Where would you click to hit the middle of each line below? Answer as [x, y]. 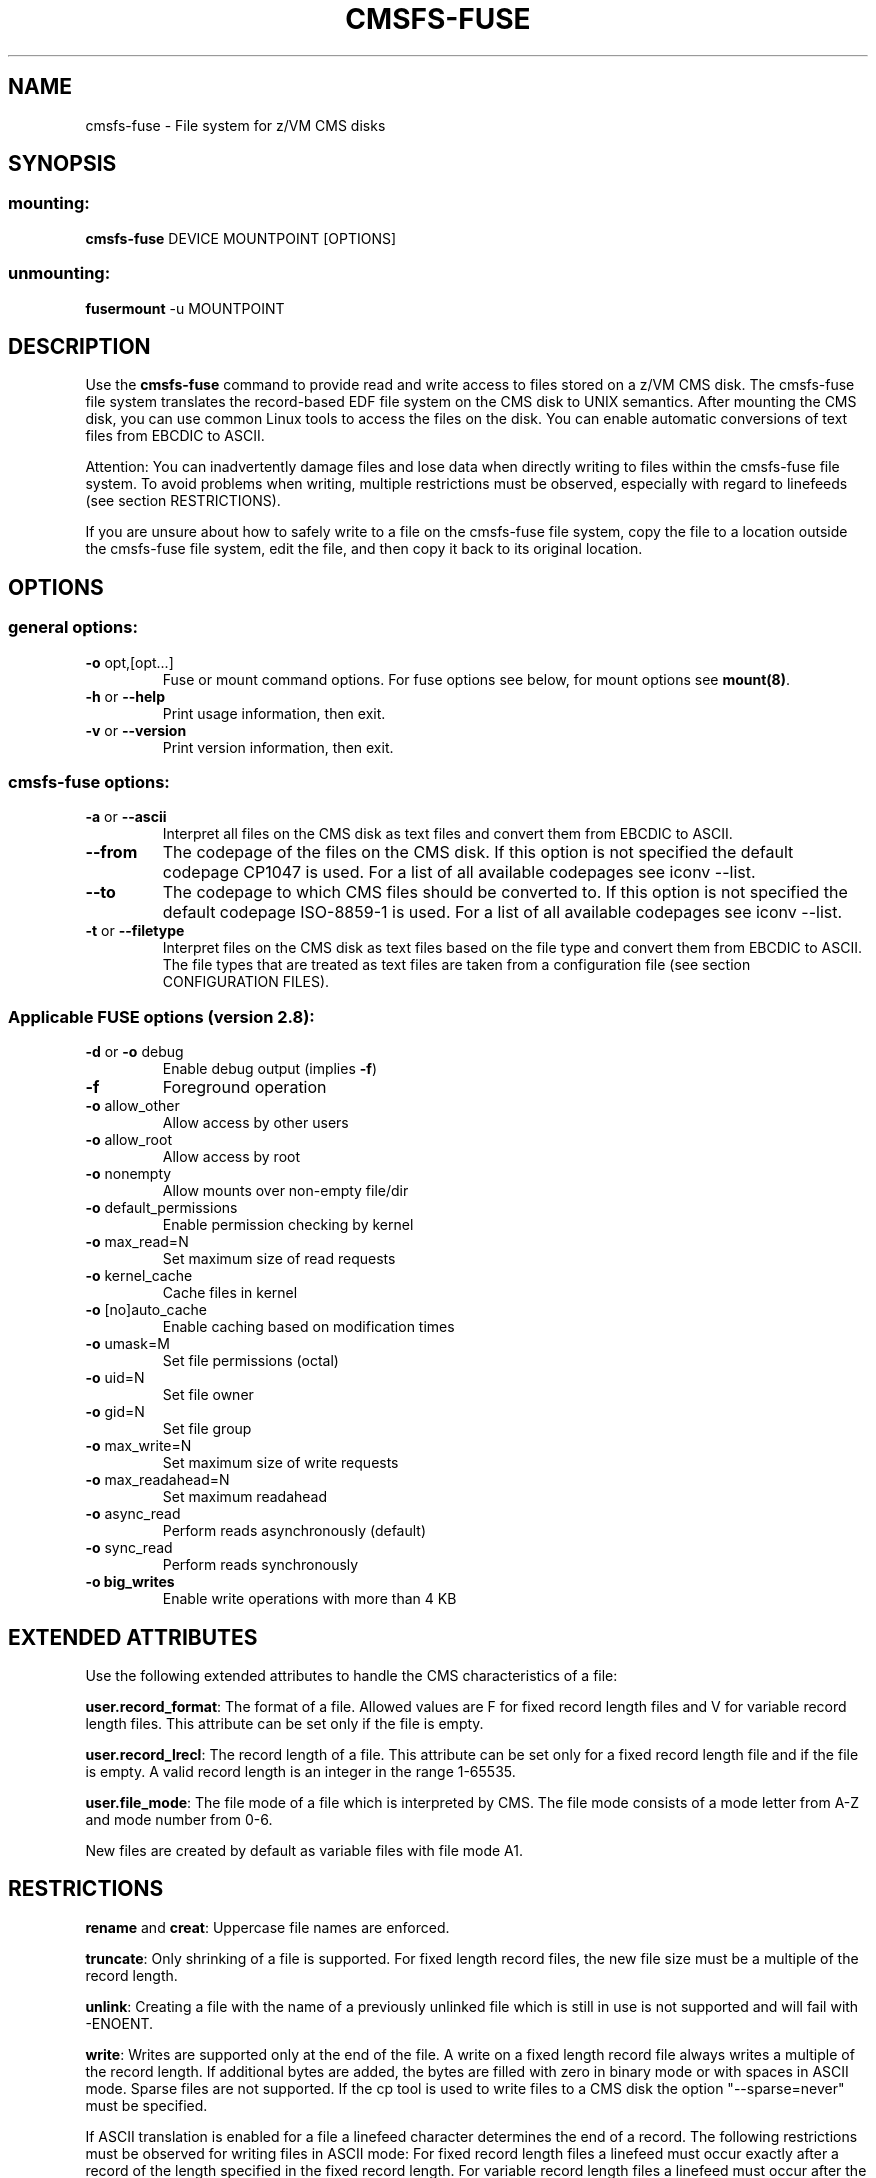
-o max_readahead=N [157, 1480]
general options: [73, 627]
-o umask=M [127, 1344]
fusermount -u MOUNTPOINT [185, 308]
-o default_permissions [161, 1208]
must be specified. [146, 2105]
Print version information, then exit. [278, 747]
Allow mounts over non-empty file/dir [285, 1191]
